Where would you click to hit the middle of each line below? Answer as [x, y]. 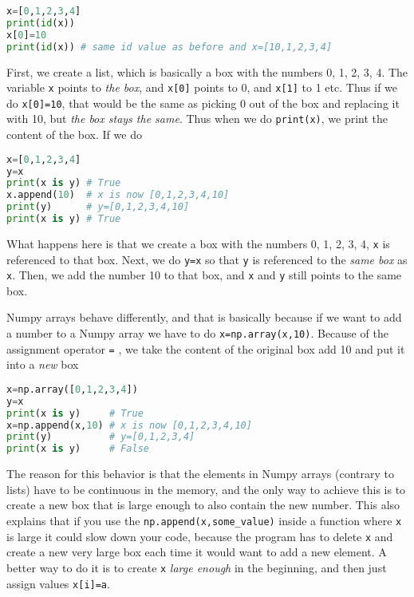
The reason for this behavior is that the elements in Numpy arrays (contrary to [200, 474]
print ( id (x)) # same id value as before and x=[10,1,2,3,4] [170, 47]
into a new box [43, 364]
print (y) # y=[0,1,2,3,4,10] [98, 207]
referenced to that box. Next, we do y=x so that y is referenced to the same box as [207, 259]
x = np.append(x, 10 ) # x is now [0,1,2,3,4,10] [129, 425]
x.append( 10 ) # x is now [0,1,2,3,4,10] [118, 195]
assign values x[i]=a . [58, 583]
